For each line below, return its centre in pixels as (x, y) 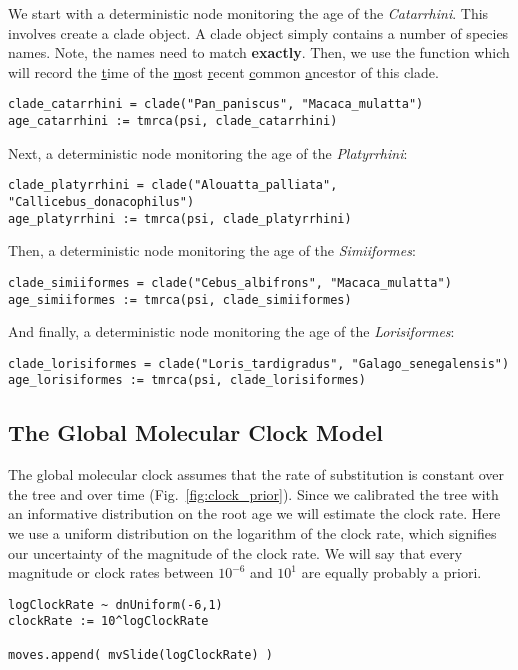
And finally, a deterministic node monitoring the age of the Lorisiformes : (231, 331)
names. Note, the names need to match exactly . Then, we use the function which (259, 52)
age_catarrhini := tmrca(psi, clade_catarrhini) (173, 121)
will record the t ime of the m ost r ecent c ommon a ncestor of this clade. (223, 71)
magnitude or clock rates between (111, 572)
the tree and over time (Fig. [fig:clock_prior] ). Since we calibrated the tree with (253, 493)
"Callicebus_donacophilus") (101, 201)
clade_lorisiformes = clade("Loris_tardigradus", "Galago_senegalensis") (259, 363)
